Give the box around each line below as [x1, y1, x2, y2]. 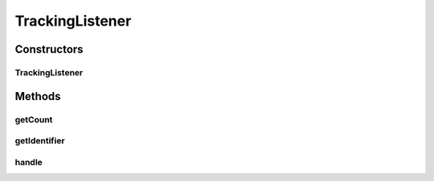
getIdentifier [14, 135, 65, 147]
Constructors [14, 42, 84, 56]
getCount [14, 114, 53, 125]
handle [14, 156, 43, 167]
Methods [14, 89, 61, 103]
